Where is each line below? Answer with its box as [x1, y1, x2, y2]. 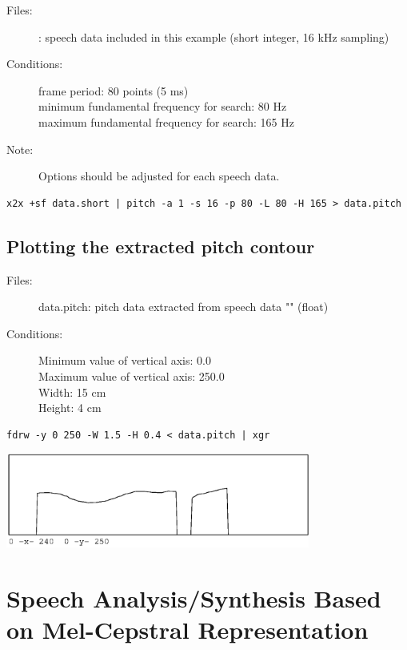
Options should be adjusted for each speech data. [38, 168, 280, 184]
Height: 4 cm [38, 399, 102, 416]
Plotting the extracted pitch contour [6, 233, 315, 258]
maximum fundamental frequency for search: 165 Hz [38, 113, 294, 130]
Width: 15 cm [38, 383, 106, 400]
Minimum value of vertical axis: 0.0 [38, 352, 211, 369]
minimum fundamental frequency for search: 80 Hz [38, 98, 287, 115]
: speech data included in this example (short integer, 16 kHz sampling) [38, 28, 389, 45]
